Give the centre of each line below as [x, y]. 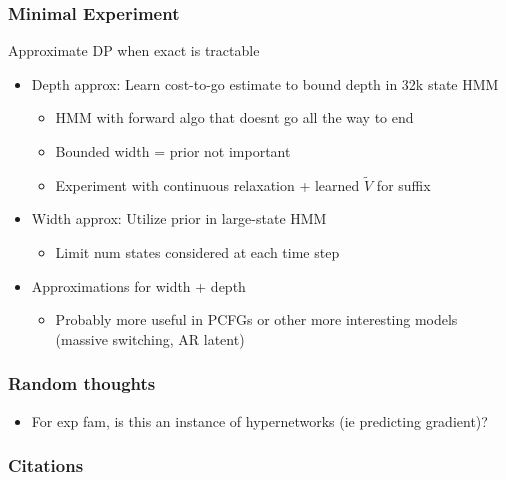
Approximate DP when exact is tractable [134, 50]
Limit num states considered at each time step [197, 252]
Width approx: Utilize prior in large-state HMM [179, 218]
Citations [46, 465]
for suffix [403, 184]
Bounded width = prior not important [173, 151]
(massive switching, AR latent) [150, 338]
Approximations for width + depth [138, 285]
